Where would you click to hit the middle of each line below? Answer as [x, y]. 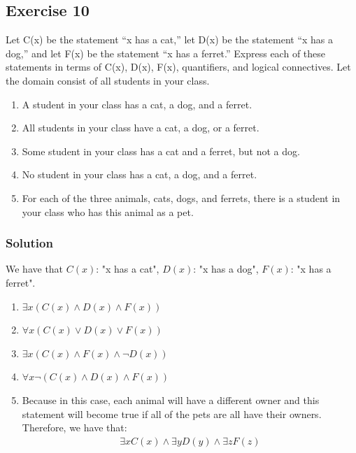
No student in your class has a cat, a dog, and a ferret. [140, 174]
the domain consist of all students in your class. [108, 80]
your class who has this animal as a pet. [108, 211]
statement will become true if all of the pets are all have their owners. [172, 414]
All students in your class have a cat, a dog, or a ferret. [141, 128]
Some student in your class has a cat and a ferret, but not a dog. [161, 151]
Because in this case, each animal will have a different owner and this [171, 400]
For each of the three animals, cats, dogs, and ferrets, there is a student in [181, 197]
